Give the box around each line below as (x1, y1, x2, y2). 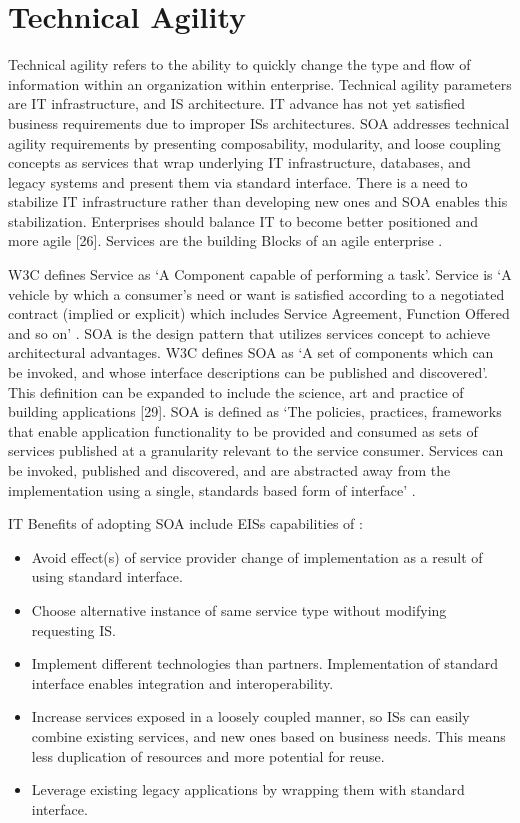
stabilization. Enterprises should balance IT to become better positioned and (8, 210, 479, 231)
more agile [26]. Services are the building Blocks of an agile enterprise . (8, 230, 443, 251)
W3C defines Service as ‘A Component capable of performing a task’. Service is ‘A (8, 264, 512, 285)
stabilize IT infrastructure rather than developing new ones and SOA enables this (8, 191, 508, 212)
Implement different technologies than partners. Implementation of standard (31, 653, 499, 674)
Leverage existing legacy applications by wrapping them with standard (31, 779, 465, 800)
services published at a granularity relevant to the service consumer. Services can (8, 440, 504, 461)
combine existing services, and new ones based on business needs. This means (31, 725, 506, 746)
